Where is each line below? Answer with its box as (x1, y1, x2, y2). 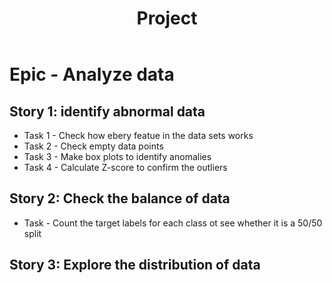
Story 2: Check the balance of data (9, 190, 231, 207)
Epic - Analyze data (9, 63, 175, 86)
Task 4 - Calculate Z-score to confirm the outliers (23, 162, 228, 173)
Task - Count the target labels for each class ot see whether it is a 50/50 (23, 217, 323, 229)
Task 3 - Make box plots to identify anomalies (23, 151, 212, 162)
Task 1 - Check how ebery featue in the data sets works (23, 130, 254, 141)
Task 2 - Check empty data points (23, 140, 164, 152)
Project (136, 7, 198, 30)
